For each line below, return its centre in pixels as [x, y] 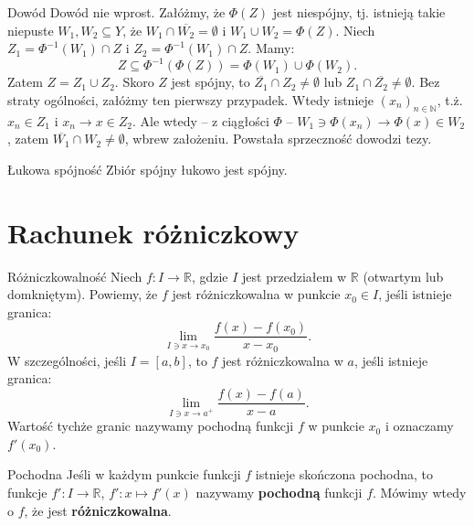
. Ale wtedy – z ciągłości [201, 120]
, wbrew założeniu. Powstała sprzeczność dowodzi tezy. [278, 139]
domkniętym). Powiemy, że [83, 294]
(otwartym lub [403, 276]
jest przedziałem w [295, 276]
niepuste [31, 30]
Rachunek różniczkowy [153, 232]
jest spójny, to [211, 82]
